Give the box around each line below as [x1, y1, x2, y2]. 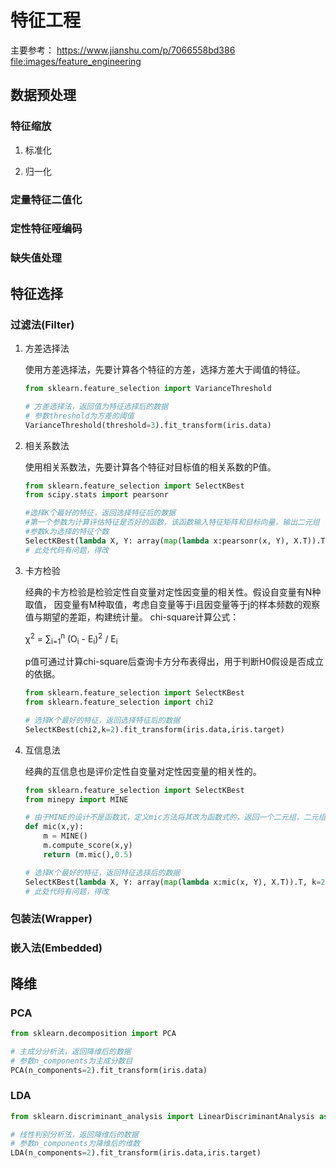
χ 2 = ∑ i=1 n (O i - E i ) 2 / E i [24, 631, 118, 647]
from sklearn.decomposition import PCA [10, 1028, 177, 1038]
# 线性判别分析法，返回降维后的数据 [10, 1129, 139, 1140]
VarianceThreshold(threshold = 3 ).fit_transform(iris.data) [24, 420, 272, 430]
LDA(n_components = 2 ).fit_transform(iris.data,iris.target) [10, 1148, 262, 1158]
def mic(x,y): [24, 822, 84, 832]
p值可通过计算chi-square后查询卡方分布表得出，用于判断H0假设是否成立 [24, 656, 325, 668]
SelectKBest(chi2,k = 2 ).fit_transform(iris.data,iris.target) [24, 724, 286, 735]
